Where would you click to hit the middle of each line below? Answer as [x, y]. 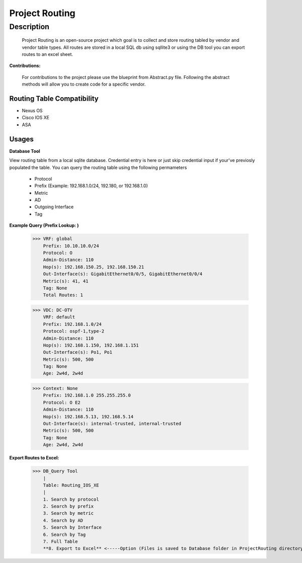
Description [29, 27]
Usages [21, 139]
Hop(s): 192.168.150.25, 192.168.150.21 [94, 267]
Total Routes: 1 [63, 295]
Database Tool [25, 151]
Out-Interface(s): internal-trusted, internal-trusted [112, 423]
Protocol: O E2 [62, 402]
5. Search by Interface [72, 528]
